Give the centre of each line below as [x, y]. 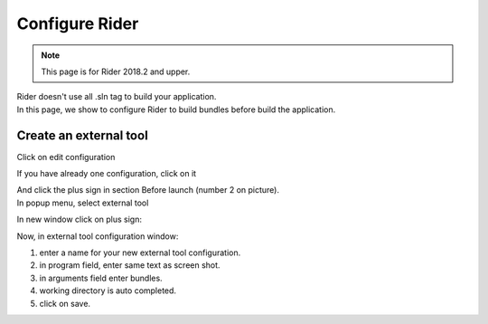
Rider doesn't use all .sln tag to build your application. [117, 97]
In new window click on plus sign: [80, 219]
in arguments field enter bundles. [101, 278]
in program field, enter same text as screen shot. [130, 265]
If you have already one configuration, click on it [107, 174]
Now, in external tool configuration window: [98, 236]
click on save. [65, 303]
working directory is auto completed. [108, 291]
